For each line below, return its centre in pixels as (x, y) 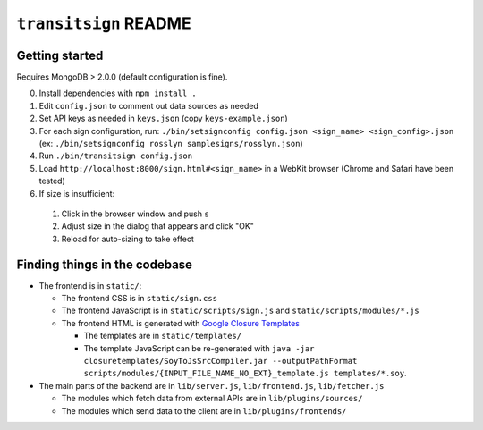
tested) (52, 181)
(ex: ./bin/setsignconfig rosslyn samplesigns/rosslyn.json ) (171, 144)
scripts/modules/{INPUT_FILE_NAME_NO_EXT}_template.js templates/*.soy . (245, 373)
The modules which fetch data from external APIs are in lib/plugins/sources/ (212, 399)
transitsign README (104, 23)
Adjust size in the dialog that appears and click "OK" (158, 226)
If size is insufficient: (77, 193)
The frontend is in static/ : (90, 285)
